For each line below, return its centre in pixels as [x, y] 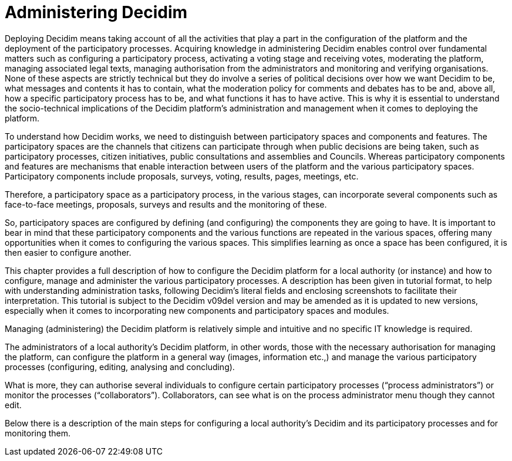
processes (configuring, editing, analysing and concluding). [120, 367]
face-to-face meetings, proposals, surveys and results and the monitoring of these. [166, 204]
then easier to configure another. [68, 252]
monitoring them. [38, 433]
